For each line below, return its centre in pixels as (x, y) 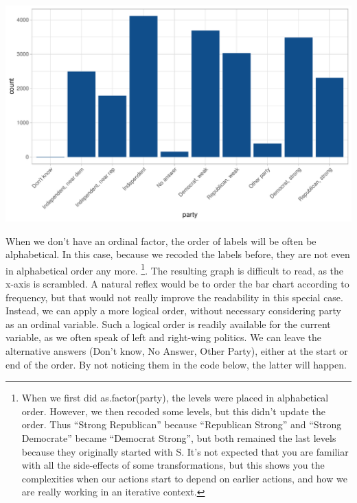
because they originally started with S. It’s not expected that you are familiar (185, 451)
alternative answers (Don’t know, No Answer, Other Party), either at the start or (177, 351)
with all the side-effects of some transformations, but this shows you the (173, 465)
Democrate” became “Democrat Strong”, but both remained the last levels (179, 437)
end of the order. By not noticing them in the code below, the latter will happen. (176, 364)
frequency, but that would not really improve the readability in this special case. (174, 297)
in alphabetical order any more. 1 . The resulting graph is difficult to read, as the (175, 269)
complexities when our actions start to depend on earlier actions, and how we (184, 478)
